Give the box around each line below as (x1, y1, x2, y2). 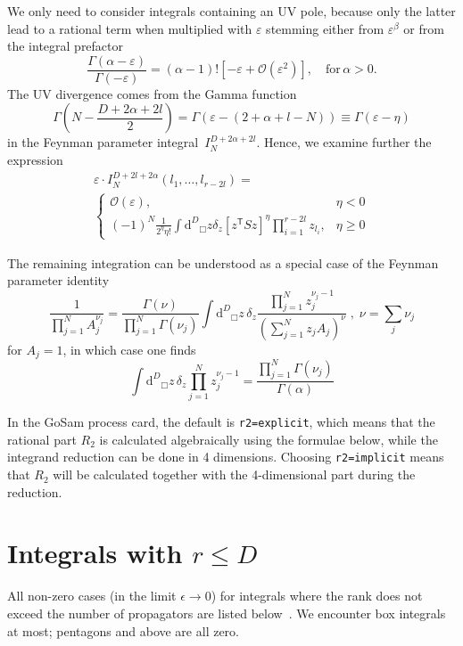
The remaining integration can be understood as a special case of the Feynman (7, 253, 439, 272)
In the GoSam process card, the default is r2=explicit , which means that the (7, 413, 435, 431)
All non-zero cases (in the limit (7, 586, 177, 605)
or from (403, 19, 444, 37)
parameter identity (7, 271, 110, 290)
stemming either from (266, 19, 384, 37)
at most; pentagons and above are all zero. (7, 621, 239, 640)
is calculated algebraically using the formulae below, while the (99, 429, 438, 448)
